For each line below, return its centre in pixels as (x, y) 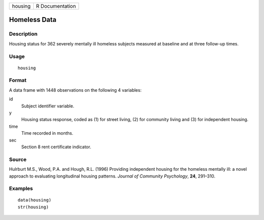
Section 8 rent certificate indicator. (56, 147)
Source (18, 160)
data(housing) (34, 200)
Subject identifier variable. (48, 106)
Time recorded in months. (47, 133)
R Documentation (56, 6)
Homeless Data (33, 20)
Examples (21, 189)
